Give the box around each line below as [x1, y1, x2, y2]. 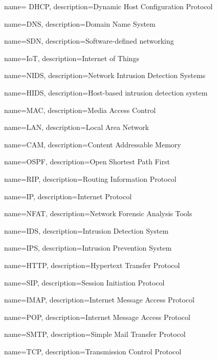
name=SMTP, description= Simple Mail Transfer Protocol [4, 329, 186, 339]
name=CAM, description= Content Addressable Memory [4, 139, 181, 149]
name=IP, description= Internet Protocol [4, 191, 132, 201]
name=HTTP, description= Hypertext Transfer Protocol [4, 259, 180, 270]
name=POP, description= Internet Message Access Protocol [4, 311, 190, 322]
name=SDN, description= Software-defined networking [4, 35, 174, 46]
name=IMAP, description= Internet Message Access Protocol [4, 294, 194, 305]
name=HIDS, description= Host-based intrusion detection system [4, 87, 208, 98]
